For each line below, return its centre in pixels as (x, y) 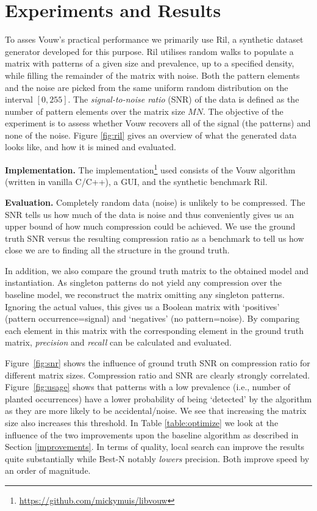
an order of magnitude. (48, 470)
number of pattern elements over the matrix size (95, 111)
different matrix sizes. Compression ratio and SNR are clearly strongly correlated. (158, 375)
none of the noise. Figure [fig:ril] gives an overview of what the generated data (151, 135)
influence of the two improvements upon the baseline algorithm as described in (152, 434)
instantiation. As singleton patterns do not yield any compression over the (144, 282)
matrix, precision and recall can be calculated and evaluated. (118, 342)
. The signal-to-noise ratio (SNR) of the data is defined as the (183, 99)
